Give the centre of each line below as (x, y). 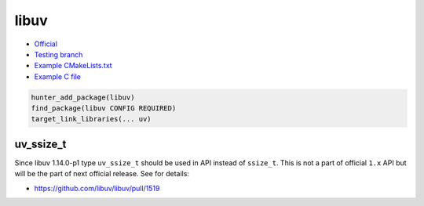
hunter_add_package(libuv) (83, 97)
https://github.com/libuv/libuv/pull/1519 (97, 188)
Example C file (58, 76)
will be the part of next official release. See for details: (102, 174)
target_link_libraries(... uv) (91, 119)
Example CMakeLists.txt (73, 66)
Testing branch (58, 54)
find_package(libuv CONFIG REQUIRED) (104, 108)
